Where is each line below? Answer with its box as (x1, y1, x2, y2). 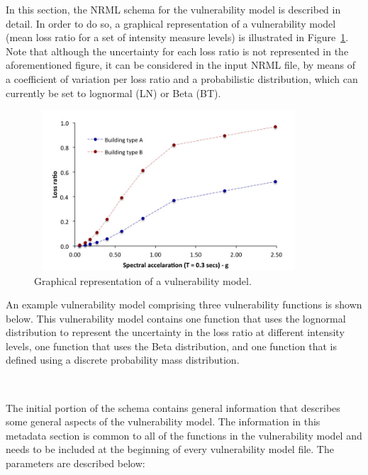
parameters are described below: (6, 456, 145, 471)
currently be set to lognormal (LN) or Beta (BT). (6, 85, 221, 100)
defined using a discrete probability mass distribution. (6, 352, 240, 367)
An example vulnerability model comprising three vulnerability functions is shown (6, 297, 362, 312)
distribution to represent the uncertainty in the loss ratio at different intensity (6, 325, 345, 340)
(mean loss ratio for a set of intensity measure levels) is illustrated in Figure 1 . (6, 30, 349, 45)
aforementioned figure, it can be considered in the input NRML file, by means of (6, 57, 356, 72)
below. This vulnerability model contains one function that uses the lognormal (6, 311, 346, 325)
